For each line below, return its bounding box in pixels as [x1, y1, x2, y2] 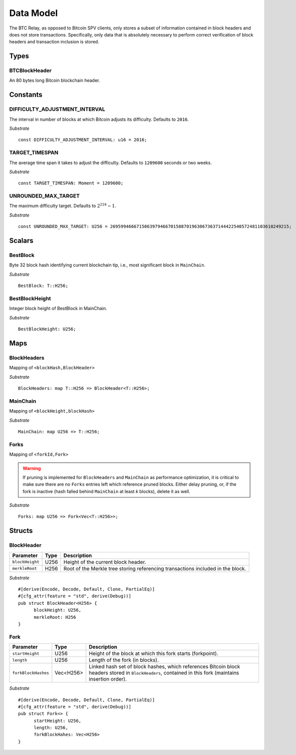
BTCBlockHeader [9, 67, 52, 74]
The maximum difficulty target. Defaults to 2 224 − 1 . [9, 202, 116, 209]
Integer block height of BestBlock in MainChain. [9, 305, 107, 311]
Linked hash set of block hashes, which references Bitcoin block [89, 663, 241, 670]
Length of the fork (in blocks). [89, 657, 159, 664]
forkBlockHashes [12, 670, 49, 676]
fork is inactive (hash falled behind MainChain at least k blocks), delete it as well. [22, 488, 191, 494]
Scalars [9, 237, 33, 245]
